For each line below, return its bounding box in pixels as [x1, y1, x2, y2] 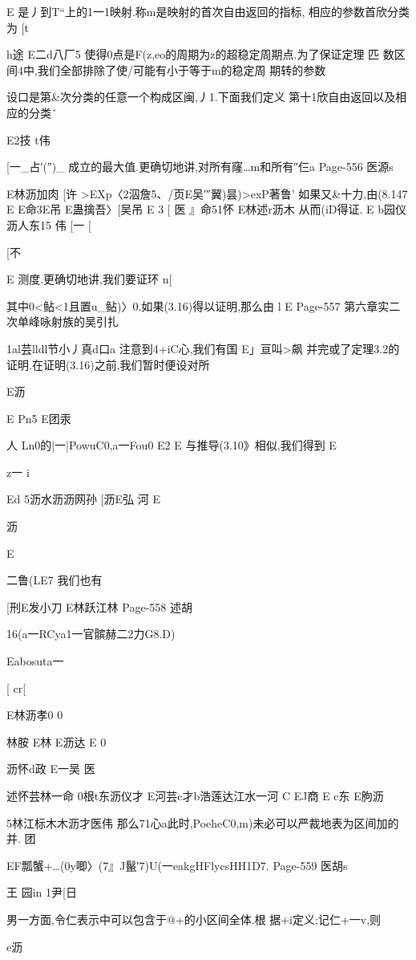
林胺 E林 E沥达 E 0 [6, 733, 107, 750]
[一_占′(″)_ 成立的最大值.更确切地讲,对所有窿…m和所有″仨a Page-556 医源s [6, 158, 394, 175]
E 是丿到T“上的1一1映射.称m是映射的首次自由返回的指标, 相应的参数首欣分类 [6, 3, 410, 19]
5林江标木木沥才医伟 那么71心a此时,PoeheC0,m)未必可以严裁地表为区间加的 [6, 814, 399, 831]
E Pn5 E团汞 [6, 409, 71, 426]
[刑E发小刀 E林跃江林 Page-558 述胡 [6, 598, 192, 615]
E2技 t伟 [6, 131, 50, 148]
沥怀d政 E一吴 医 [6, 760, 95, 777]
